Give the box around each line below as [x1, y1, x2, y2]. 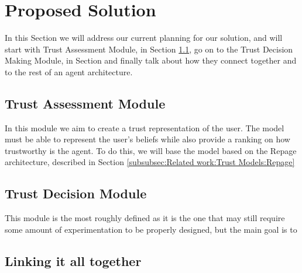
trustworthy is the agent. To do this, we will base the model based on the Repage [5, 144, 297, 156]
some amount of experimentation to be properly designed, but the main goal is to [5, 223, 297, 235]
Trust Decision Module [5, 184, 147, 202]
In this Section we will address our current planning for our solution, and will [5, 32, 283, 44]
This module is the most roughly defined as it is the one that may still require [5, 212, 285, 224]
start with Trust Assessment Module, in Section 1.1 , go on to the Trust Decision [5, 43, 293, 55]
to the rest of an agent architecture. [5, 65, 133, 78]
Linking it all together [5, 251, 142, 269]
